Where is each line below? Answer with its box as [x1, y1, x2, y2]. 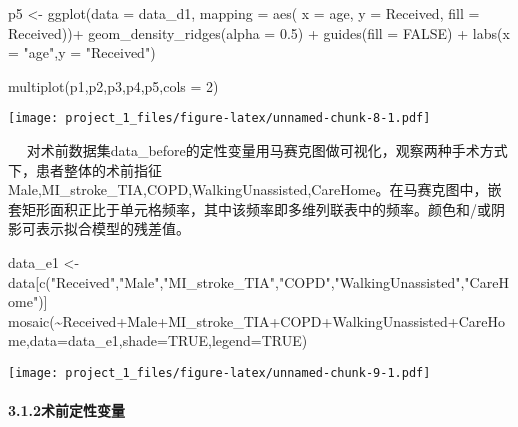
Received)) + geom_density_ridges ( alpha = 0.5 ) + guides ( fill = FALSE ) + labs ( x [8, 22, 510, 43]
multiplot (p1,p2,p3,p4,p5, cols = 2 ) [8, 75, 219, 96]
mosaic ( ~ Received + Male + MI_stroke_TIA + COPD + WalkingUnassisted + [8, 310, 459, 331]
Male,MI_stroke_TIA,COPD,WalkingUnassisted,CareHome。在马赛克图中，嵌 [8, 179, 502, 200]
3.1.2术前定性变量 [8, 400, 126, 421]
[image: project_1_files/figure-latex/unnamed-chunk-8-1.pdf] [8, 111, 431, 126]
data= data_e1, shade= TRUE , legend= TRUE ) [29, 330, 308, 351]
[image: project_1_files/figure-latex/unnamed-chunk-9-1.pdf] [8, 365, 431, 380]
